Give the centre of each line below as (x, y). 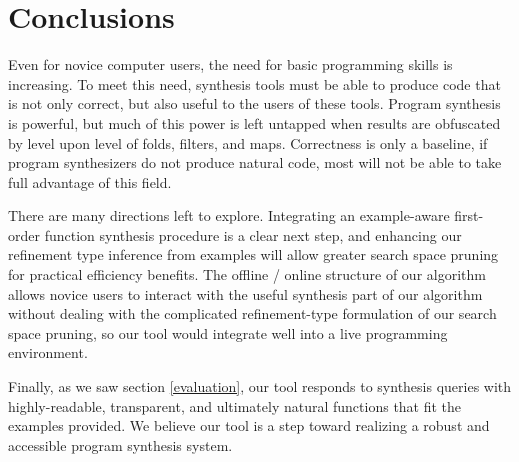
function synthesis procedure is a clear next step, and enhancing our (253, 234)
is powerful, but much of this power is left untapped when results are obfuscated (254, 122)
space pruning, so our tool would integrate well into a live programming (228, 332)
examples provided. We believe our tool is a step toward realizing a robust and (249, 425)
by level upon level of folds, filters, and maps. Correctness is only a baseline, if (248, 142)
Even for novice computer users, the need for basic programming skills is (230, 64)
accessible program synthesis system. (120, 444)
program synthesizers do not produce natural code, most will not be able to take (255, 162)
